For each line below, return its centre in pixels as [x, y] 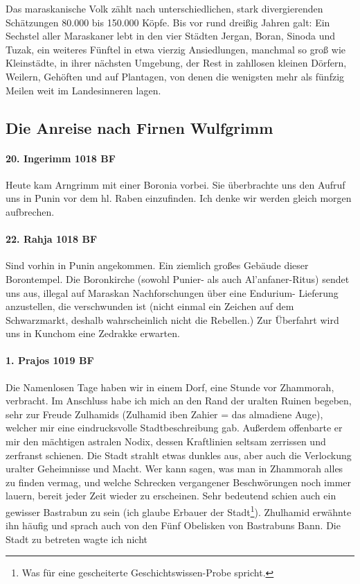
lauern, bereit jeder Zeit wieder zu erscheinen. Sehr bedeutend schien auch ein [171, 496]
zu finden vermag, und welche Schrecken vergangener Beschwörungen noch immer [179, 482]
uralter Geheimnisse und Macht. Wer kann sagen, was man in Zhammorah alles [174, 469]
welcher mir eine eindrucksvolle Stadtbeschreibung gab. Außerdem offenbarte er [174, 428]
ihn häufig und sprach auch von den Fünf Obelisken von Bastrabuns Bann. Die [173, 525]
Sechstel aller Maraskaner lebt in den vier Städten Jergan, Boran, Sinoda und [171, 36]
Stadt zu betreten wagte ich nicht [76, 539]
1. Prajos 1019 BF [50, 360]
